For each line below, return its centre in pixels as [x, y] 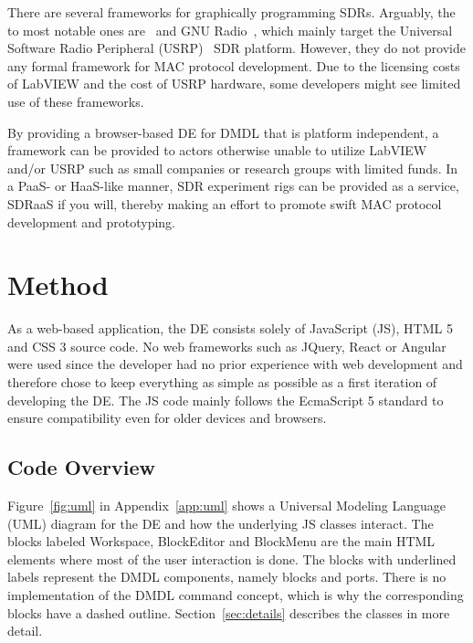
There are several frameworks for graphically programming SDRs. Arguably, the [231, 12]
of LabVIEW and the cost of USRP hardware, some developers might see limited [234, 84]
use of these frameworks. [76, 101]
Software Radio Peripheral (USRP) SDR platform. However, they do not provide [236, 48]
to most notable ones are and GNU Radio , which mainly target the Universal [230, 30]
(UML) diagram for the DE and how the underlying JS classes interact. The [221, 523]
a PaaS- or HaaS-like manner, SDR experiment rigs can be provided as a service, [233, 186]
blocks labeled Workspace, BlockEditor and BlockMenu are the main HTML [221, 541]
